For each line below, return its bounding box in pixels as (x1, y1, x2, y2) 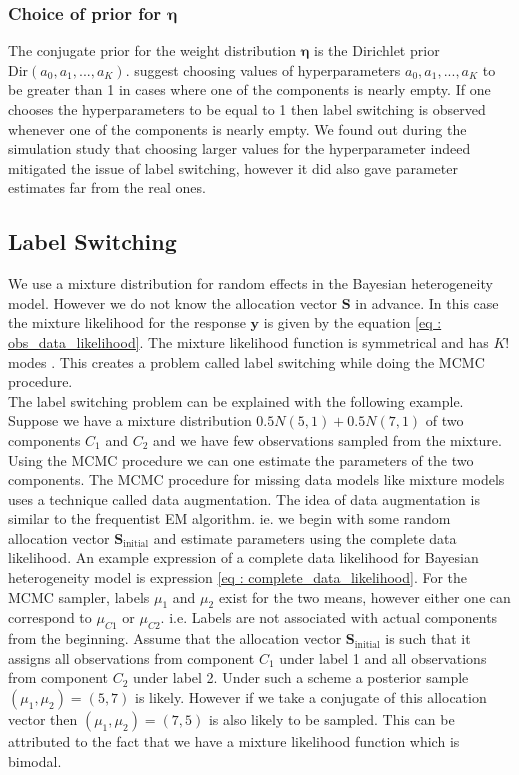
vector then (8, 709, 78, 730)
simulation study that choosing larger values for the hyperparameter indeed (8, 138, 471, 159)
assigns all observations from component (8, 647, 255, 668)
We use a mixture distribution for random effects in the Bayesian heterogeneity (8, 273, 493, 294)
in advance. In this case (355, 292, 499, 313)
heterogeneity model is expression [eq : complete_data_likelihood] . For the (8, 567, 468, 588)
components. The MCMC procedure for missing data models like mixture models (8, 469, 505, 490)
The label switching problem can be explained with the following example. (8, 390, 464, 411)
